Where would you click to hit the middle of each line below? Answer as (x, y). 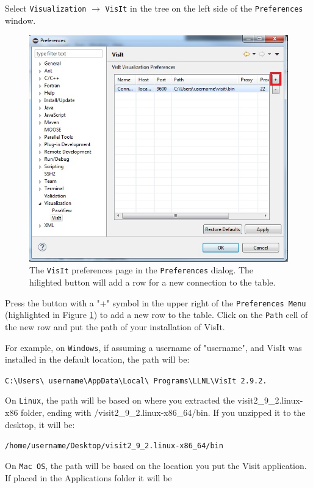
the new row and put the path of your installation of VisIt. (115, 326)
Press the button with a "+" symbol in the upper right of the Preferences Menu (156, 302)
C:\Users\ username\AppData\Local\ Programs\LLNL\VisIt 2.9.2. (136, 381)
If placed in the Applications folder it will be (88, 477)
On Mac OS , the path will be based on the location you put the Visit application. (156, 465)
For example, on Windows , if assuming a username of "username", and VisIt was (153, 347)
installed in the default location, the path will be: (97, 359)
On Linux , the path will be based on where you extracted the (120, 400)
